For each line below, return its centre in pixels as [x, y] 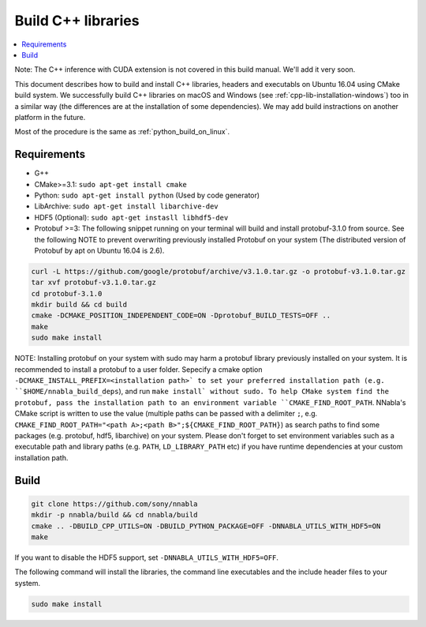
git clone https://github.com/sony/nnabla [114, 504]
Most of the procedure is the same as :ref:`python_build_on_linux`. [122, 132]
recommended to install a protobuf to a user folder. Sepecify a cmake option [138, 369]
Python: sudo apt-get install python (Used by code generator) [147, 195]
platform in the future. [50, 117]
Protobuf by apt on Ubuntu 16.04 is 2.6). [99, 250]
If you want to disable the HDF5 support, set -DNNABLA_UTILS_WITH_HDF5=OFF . [147, 558]
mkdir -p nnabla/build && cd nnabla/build [114, 515]
